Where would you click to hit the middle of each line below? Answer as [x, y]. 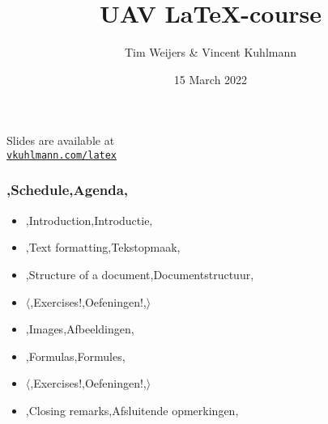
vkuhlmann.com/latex [62, 155]
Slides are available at [61, 140]
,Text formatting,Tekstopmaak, [103, 247]
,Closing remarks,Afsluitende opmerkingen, [132, 410]
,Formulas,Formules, [75, 356]
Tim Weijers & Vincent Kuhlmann [211, 52]
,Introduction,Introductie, [89, 220]
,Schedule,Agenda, [68, 190]
